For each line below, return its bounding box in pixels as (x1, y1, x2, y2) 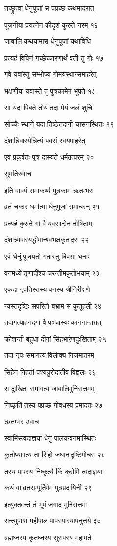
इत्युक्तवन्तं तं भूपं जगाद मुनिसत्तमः (4, 499, 87, 509)
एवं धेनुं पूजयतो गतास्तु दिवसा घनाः (4, 251, 89, 261)
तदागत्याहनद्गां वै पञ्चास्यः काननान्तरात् (4, 317, 102, 327)
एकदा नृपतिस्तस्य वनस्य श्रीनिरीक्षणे (4, 284, 90, 294)
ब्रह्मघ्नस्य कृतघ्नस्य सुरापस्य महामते (4, 532, 92, 542)
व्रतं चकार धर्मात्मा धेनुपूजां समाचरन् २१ (4, 201, 100, 212)
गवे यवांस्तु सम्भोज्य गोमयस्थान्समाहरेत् (4, 69, 97, 79)
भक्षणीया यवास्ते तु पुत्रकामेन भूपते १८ (4, 85, 95, 96)
